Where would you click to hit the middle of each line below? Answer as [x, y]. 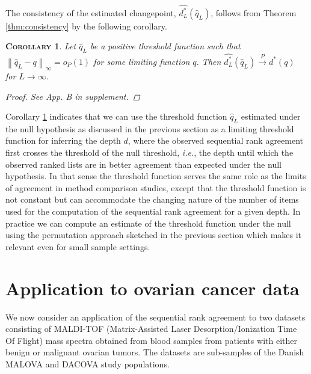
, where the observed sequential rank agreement [216, 140]
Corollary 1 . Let [41, 46]
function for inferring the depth [63, 140]
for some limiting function [142, 61]
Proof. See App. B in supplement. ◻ [73, 96]
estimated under [271, 116]
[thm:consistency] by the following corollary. [86, 26]
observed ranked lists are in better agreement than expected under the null [143, 164]
